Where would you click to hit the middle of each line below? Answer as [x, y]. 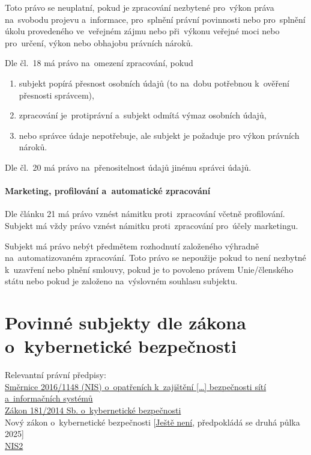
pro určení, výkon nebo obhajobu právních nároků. [99, 42]
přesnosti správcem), [56, 95]
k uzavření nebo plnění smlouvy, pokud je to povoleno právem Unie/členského [149, 269]
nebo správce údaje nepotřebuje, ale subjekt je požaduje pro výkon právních [159, 135]
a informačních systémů [49, 398]
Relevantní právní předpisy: [56, 375]
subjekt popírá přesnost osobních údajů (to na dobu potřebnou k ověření [154, 83]
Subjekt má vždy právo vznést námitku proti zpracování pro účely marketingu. [152, 225]
